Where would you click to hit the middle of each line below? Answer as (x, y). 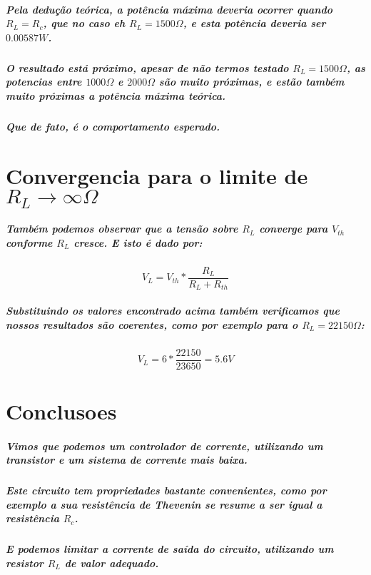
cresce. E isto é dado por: (138, 242)
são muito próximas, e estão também (251, 82)
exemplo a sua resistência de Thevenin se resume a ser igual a (164, 504)
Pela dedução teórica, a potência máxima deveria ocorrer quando (169, 9)
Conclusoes (61, 411)
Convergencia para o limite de (157, 175)
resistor (25, 563)
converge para (294, 229)
